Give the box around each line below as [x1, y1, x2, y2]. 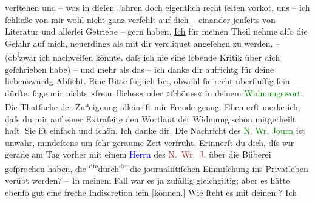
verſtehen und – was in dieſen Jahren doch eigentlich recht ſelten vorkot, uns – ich [5, 1, 310, 13]
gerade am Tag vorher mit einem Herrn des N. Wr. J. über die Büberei [5, 148, 271, 161]
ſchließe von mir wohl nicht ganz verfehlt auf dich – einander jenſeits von [5, 13, 276, 25]
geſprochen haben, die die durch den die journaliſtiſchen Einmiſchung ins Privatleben [5, 161, 308, 175]
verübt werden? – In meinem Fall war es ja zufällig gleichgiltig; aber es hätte [5, 174, 290, 187]
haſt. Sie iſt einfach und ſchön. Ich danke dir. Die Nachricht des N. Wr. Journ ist [5, 124, 305, 137]
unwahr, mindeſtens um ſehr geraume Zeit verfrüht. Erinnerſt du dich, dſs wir [5, 136, 294, 148]
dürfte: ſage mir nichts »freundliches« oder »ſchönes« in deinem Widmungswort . [5, 86, 303, 99]
